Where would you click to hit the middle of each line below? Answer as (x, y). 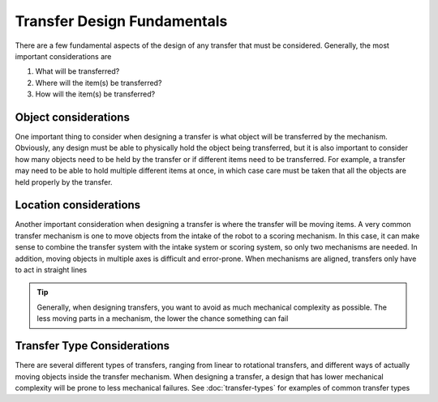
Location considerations (78, 205)
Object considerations (72, 117)
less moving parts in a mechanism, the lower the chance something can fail (163, 319)
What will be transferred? (77, 71)
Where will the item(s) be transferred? (99, 83)
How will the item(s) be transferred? (95, 94)
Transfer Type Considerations (92, 346)
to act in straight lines (51, 270)
